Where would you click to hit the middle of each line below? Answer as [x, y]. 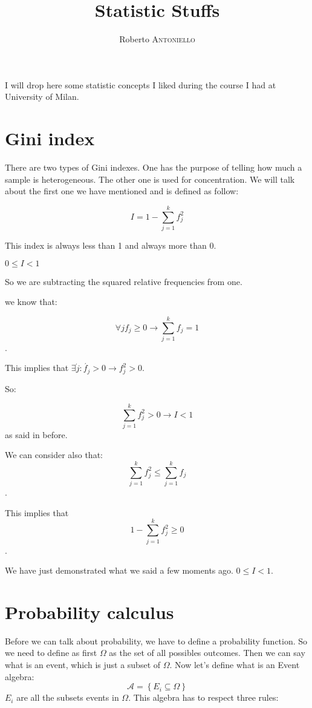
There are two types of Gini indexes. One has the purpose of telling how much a [154, 167]
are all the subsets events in [68, 697]
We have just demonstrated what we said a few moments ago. [119, 570]
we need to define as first [51, 653]
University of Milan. [42, 97]
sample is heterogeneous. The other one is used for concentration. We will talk [150, 179]
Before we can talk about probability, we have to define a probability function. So [156, 641]
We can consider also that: [54, 455]
